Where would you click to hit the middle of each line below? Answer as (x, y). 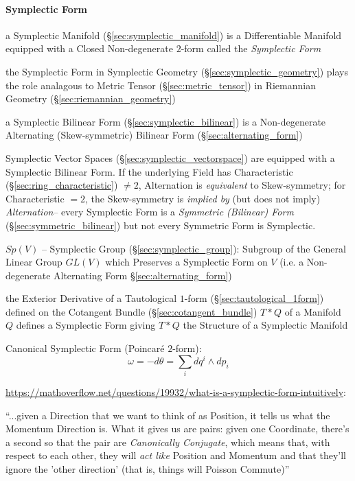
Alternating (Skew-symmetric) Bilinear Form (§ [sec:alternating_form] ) (154, 135)
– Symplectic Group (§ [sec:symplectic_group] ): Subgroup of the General (194, 248)
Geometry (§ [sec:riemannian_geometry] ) (91, 98)
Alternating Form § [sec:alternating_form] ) (143, 275)
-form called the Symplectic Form (251, 48)
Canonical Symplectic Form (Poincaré (85, 348)
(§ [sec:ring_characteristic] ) (62, 185)
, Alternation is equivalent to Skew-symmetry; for (242, 185)
